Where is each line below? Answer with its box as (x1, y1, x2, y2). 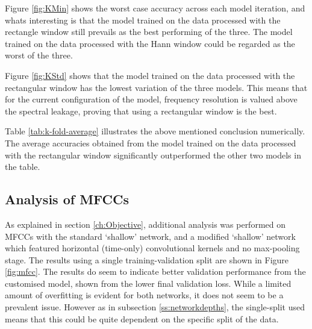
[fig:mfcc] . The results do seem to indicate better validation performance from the (5, 265, 306, 278)
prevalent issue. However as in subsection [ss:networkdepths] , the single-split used (5, 301, 305, 313)
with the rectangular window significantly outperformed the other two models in (5, 148, 301, 161)
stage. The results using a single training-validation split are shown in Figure (5, 253, 289, 266)
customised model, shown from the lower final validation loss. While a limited (5, 277, 292, 289)
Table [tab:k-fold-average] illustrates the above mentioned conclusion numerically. (5, 125, 305, 137)
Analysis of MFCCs (5, 190, 129, 208)
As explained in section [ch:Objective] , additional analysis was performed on (5, 218, 285, 230)
